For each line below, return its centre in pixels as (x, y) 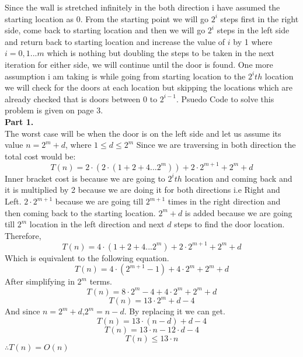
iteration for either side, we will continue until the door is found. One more (139, 64)
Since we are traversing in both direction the (216, 145)
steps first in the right (260, 18)
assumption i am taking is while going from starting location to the (125, 76)
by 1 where (253, 41)
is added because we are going (238, 212)
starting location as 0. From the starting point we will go (107, 18)
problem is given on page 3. (54, 110)
